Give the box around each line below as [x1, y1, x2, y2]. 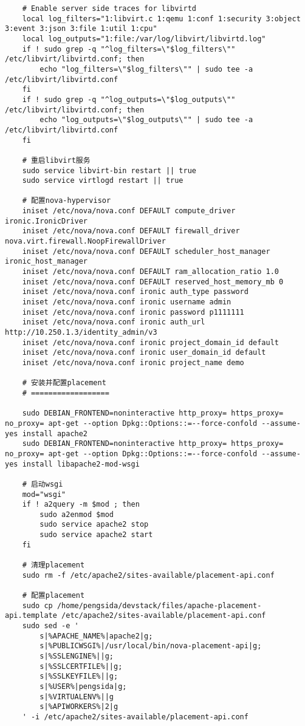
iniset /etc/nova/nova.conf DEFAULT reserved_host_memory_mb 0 [22, 277, 284, 286]
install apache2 [22, 429, 88, 438]
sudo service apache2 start [39, 530, 153, 539]
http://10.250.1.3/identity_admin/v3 [5, 328, 157, 337]
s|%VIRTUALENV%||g [39, 692, 114, 701]
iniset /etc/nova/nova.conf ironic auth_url [22, 318, 205, 327]
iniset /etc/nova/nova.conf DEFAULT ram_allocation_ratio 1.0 [22, 267, 279, 276]
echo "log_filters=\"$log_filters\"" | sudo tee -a [39, 64, 253, 74]
